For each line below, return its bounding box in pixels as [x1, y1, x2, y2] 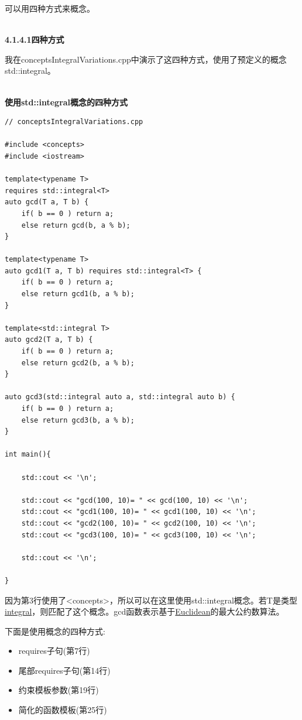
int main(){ [5, 450, 51, 459]
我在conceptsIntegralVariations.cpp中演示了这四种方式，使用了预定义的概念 [5, 53, 287, 65]
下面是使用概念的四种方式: [5, 625, 105, 637]
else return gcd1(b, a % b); [21, 290, 135, 299]
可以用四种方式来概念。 [5, 2, 95, 14]
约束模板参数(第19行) [18, 684, 99, 696]
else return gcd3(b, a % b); [21, 416, 135, 424]
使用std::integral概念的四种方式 [5, 95, 128, 108]
